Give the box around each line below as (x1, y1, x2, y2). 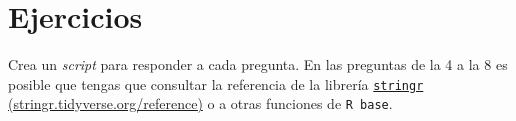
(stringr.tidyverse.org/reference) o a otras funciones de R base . (8, 93, 393, 114)
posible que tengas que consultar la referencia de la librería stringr (8, 73, 424, 94)
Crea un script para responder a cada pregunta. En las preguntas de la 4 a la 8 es (8, 54, 508, 75)
